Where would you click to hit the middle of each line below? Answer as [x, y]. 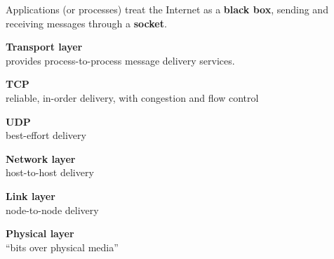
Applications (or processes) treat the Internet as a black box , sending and [167, 9]
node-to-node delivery [52, 210]
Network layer [41, 158]
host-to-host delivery [50, 172]
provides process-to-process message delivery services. [120, 60]
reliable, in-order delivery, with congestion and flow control [132, 97]
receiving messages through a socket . [86, 23]
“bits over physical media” [62, 247]
